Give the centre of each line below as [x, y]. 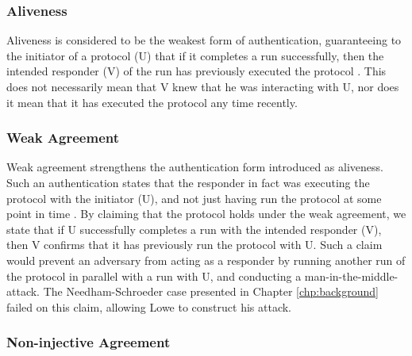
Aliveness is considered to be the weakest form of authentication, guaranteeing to [204, 40]
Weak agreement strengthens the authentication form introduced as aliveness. [195, 167]
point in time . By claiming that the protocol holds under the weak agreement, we [206, 214]
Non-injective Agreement [89, 342]
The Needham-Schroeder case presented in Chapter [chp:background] [211, 291]
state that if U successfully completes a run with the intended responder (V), [194, 229]
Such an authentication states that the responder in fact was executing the [188, 182]
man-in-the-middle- [351, 276]
